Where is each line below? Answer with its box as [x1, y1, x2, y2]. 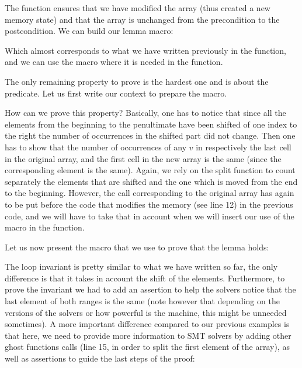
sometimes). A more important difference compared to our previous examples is [5, 318, 290, 330]
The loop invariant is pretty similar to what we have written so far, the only [5, 260, 278, 273]
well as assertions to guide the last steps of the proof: [5, 352, 195, 364]
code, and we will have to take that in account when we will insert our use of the [5, 209, 294, 222]
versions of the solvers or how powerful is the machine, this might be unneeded [5, 306, 287, 318]
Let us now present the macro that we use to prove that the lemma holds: [5, 240, 269, 253]
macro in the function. [5, 221, 85, 233]
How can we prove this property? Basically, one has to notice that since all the [5, 106, 286, 119]
